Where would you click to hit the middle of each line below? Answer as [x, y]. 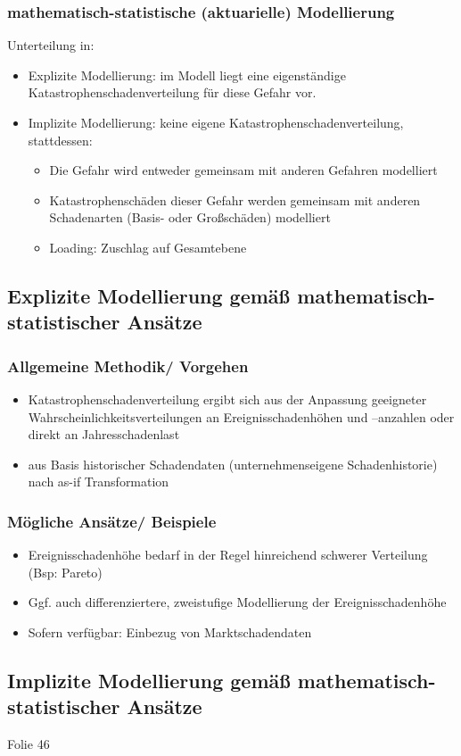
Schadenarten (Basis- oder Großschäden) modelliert [190, 217]
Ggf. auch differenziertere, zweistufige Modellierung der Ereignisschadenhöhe [237, 602]
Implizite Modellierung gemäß [149, 680]
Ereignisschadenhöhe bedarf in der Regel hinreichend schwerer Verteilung [228, 555]
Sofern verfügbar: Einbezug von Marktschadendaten [170, 631]
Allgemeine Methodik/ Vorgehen [128, 366]
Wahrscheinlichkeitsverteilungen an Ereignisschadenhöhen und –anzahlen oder [241, 416]
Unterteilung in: [51, 45]
